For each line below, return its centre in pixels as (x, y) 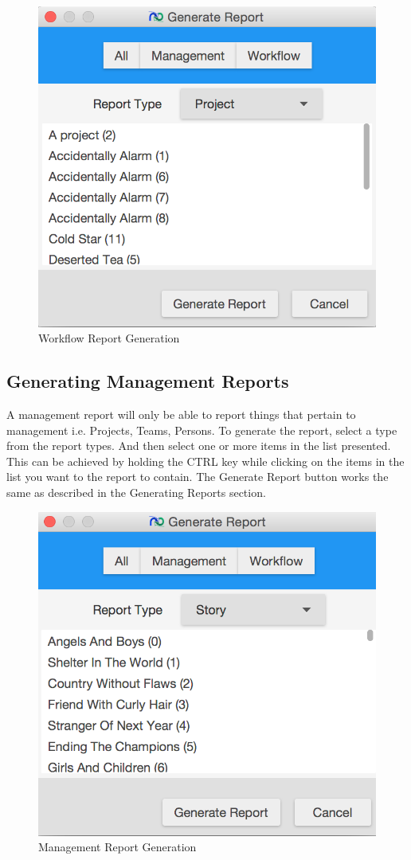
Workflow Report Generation (109, 338)
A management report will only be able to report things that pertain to (181, 414)
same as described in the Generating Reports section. (136, 493)
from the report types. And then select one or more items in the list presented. (199, 446)
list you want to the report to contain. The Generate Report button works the (198, 477)
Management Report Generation (117, 847)
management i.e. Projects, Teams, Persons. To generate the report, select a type (202, 430)
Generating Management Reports (148, 381)
